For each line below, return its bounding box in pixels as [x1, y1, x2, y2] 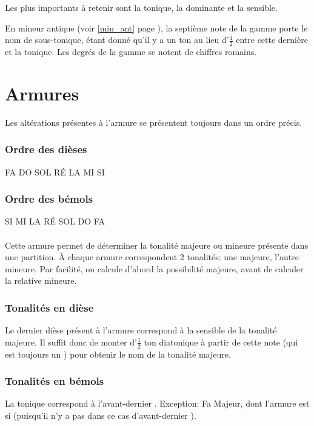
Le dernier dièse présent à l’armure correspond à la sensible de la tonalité [5, 324, 277, 336]
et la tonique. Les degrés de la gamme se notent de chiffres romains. [5, 45, 257, 58]
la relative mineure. [5, 274, 77, 287]
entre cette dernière [236, 33, 308, 46]
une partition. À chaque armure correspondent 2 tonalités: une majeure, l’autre [5, 251, 299, 263]
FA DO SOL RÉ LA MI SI [5, 165, 105, 178]
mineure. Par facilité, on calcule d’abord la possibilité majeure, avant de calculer [5, 262, 304, 275]
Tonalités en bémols [5, 373, 104, 388]
